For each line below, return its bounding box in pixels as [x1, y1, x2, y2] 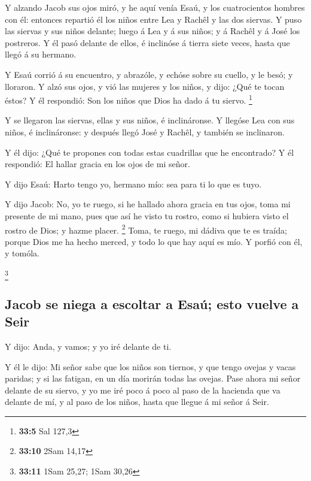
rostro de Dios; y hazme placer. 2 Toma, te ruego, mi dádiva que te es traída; [5, 222, 287, 236]
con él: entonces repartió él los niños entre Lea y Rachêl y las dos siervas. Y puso [5, 13, 302, 25]
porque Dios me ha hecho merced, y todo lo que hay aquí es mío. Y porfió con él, [5, 235, 303, 247]
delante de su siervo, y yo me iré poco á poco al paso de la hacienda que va [5, 383, 280, 396]
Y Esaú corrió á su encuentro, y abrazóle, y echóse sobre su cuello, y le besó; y [5, 68, 293, 80]
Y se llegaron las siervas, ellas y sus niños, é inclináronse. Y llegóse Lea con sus [5, 114, 295, 126]
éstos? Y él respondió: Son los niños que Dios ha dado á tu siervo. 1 [5, 92, 252, 106]
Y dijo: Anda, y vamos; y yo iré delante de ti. [5, 340, 172, 352]
